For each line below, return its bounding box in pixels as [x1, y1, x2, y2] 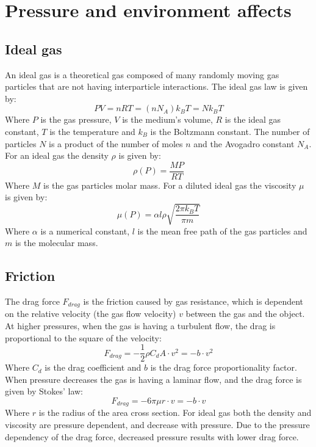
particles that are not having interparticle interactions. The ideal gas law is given [5, 80, 308, 93]
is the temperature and [49, 125, 135, 137]
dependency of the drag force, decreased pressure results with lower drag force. [5, 430, 299, 443]
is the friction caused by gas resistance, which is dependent [83, 294, 304, 307]
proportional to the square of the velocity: [5, 331, 162, 344]
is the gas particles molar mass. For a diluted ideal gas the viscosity [43, 178, 296, 191]
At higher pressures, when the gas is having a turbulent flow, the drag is [5, 319, 276, 332]
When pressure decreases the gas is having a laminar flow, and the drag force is [5, 372, 302, 385]
